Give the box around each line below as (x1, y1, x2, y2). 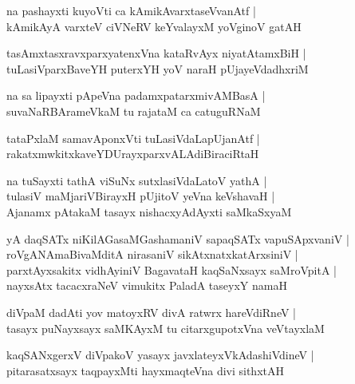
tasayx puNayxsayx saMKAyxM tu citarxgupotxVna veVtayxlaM (6, 319, 325, 336)
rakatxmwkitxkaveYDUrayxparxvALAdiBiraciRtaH (6, 145, 259, 162)
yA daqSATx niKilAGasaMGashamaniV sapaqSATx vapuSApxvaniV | (6, 230, 349, 247)
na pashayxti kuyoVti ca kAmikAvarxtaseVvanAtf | (6, 2, 256, 18)
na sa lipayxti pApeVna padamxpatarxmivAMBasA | (6, 87, 266, 104)
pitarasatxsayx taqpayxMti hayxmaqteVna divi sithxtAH (6, 362, 284, 378)
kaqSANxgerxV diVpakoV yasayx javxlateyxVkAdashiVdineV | (6, 346, 314, 363)
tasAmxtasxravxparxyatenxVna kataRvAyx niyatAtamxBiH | (6, 45, 306, 61)
